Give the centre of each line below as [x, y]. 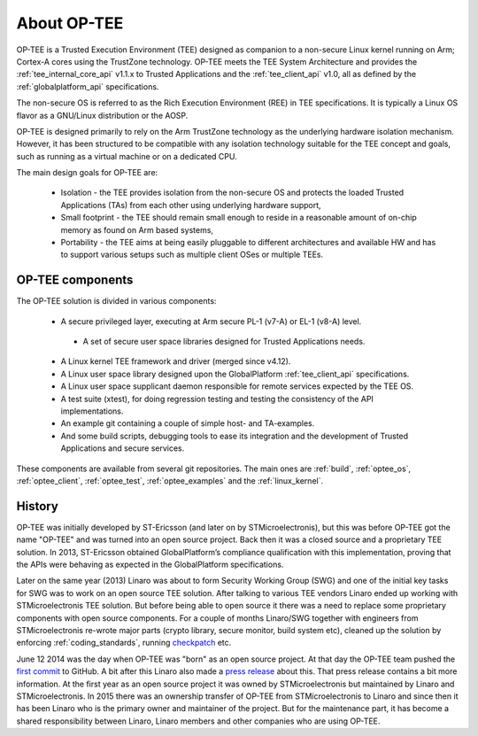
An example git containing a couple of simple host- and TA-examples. [188, 423]
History [38, 506]
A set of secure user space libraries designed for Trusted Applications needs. [224, 342]
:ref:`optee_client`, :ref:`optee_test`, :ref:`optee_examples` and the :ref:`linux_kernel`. [170, 481]
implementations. [92, 411]
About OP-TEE [70, 23]
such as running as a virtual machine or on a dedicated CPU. [127, 156]
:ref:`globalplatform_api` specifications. [88, 86]
